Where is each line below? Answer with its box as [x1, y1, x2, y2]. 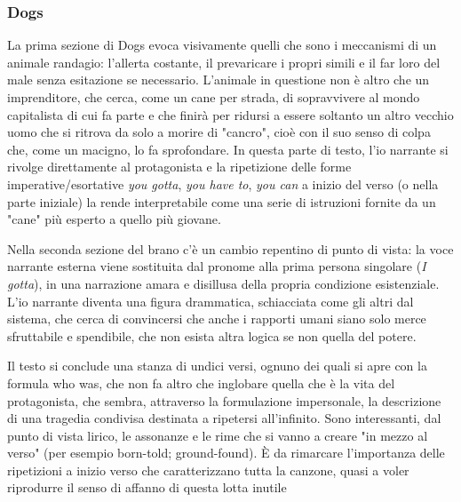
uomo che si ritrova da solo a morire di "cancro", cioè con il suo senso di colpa [7, 123, 431, 141]
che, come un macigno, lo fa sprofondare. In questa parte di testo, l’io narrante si [7, 139, 449, 158]
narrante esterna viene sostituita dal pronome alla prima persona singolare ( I [7, 257, 426, 275]
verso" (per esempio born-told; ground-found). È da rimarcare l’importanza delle [7, 443, 445, 462]
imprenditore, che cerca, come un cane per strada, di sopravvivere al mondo [7, 88, 420, 106]
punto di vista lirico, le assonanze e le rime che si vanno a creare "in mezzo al [7, 426, 428, 444]
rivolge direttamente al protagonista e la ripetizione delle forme [7, 157, 352, 176]
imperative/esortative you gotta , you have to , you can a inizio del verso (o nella [7, 174, 439, 193]
